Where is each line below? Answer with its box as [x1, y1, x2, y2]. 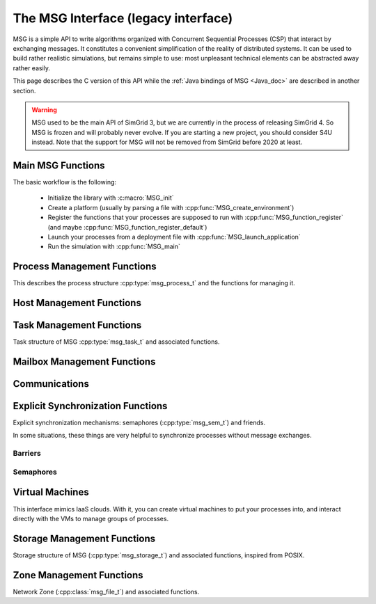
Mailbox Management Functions [13, 356, 156, 367]
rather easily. [13, 63, 51, 72]
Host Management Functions [13, 297, 142, 309]
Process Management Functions [13, 261, 157, 273]
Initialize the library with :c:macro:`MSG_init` [47, 193, 174, 202]
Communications [13, 378, 90, 390]
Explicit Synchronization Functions [13, 400, 168, 412]
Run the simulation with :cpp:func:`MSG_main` [47, 242, 180, 251]
